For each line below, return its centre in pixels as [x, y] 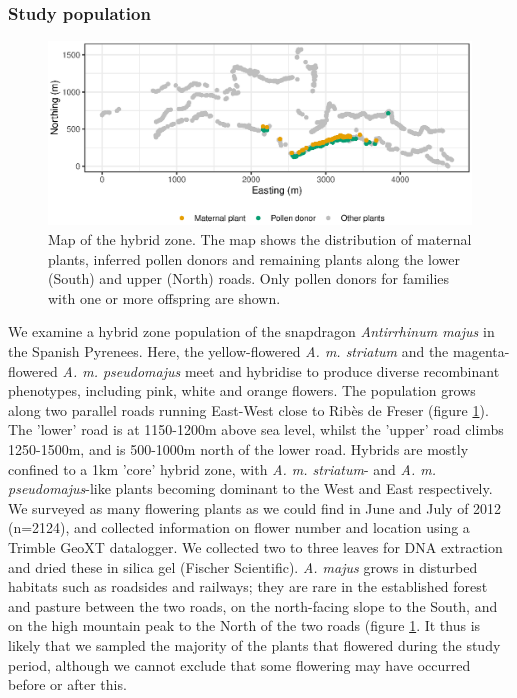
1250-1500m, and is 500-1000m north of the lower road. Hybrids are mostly [238, 449]
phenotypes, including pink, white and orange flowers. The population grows [242, 390]
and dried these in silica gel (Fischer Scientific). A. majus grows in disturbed [243, 566]
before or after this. [67, 684]
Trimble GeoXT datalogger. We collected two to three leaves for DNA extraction [255, 546]
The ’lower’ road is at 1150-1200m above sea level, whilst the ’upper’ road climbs [256, 429]
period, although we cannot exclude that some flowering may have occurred [239, 664]
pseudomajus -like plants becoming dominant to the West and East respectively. [250, 488]
